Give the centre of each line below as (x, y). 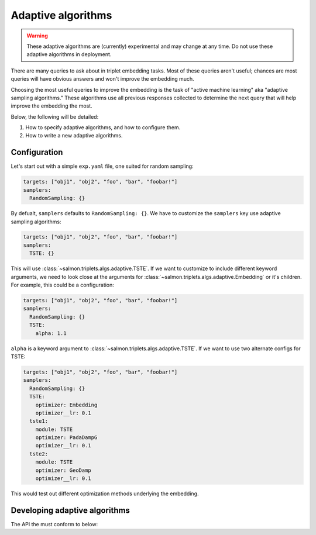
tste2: (39, 454)
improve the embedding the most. (52, 106)
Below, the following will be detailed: (55, 116)
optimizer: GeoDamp (63, 470)
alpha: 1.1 (51, 333)
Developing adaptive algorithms (70, 510)
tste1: (39, 421)
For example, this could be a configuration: (62, 285)
